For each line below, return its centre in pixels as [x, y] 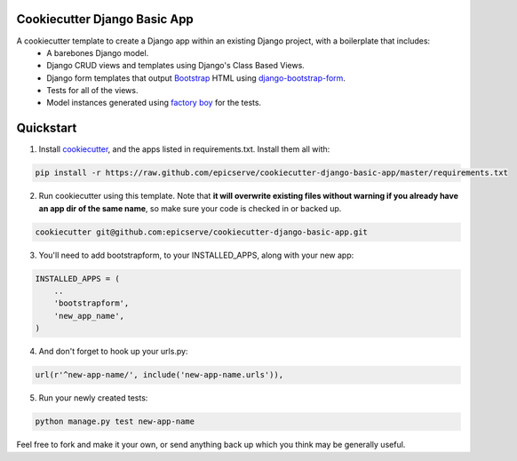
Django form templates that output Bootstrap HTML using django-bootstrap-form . [196, 78]
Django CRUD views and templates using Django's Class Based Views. [176, 66]
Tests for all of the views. [92, 91]
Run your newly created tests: [93, 398]
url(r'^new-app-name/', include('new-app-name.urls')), [159, 375]
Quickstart [47, 128]
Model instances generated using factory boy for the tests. [154, 103]
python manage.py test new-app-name [115, 421]
